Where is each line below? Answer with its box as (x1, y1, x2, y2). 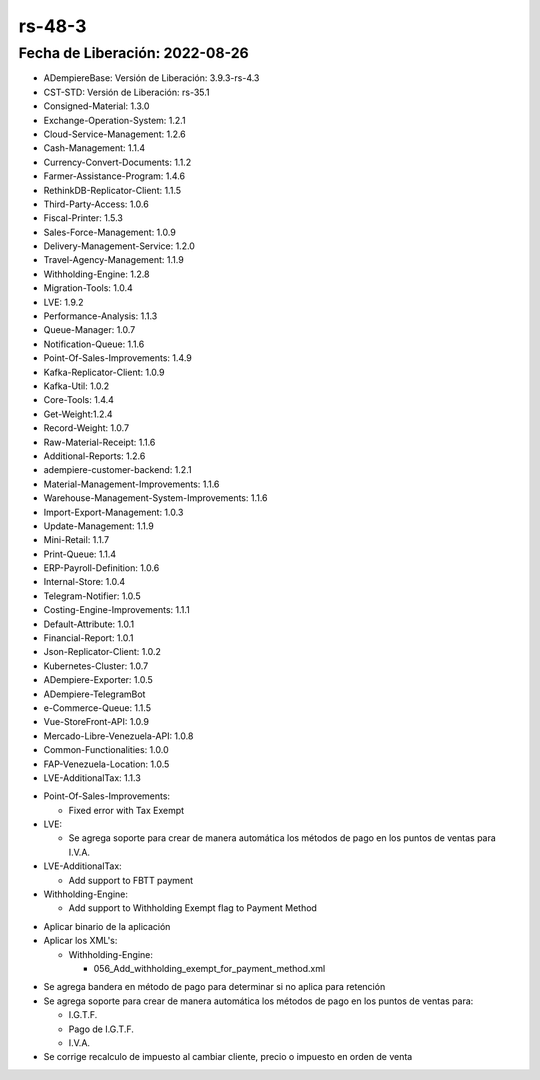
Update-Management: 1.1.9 (43, 520, 154, 532)
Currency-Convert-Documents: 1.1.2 (43, 156, 192, 168)
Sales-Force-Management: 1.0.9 (43, 226, 177, 238)
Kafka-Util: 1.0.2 (43, 380, 110, 392)
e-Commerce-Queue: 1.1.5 (43, 701, 152, 714)
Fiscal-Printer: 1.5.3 (43, 212, 124, 224)
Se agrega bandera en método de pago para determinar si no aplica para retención (43, 981, 386, 993)
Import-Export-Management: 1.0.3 (43, 506, 184, 518)
